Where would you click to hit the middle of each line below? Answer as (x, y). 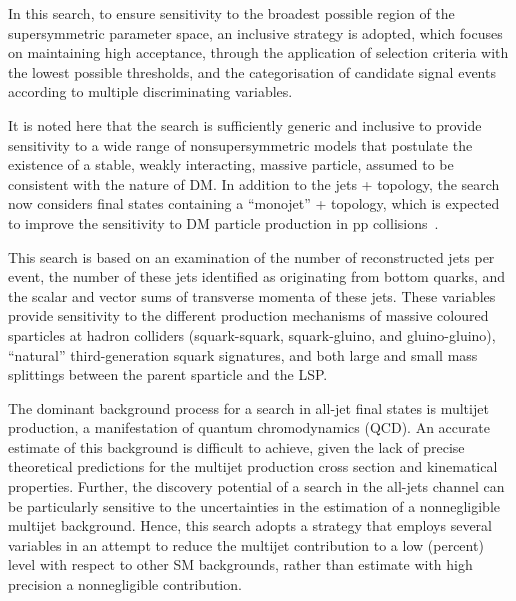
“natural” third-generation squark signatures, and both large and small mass (243, 354)
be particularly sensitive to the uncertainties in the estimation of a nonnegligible (254, 505)
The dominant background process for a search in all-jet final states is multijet (248, 407)
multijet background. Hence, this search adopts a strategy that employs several (250, 525)
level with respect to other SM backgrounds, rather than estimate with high (240, 564)
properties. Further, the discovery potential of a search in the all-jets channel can (256, 486)
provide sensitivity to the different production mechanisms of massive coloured (248, 315)
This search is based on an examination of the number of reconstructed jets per (251, 256)
